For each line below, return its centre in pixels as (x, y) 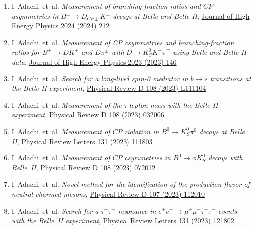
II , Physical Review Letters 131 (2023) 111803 (82, 141)
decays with (225, 158)
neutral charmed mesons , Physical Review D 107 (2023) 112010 (108, 193)
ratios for (26, 52)
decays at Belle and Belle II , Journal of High (181, 16)
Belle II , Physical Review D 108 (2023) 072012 (84, 167)
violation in (142, 131)
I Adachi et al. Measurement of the (66, 105)
